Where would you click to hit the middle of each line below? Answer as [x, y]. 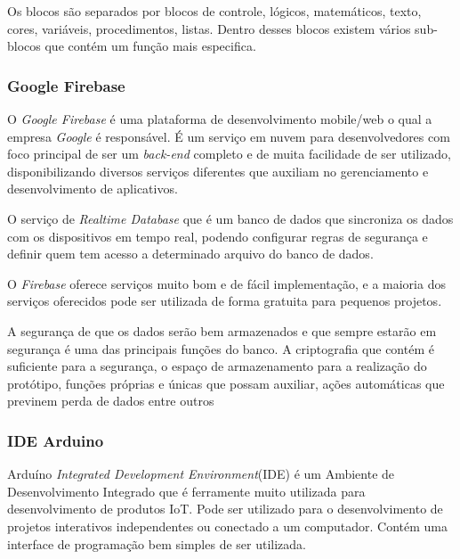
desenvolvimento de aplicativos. [93, 189]
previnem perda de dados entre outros [111, 401]
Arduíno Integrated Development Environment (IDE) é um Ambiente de [201, 474]
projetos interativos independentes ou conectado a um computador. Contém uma [228, 526]
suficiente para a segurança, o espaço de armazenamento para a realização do [217, 366]
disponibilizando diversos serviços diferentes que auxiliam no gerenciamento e [218, 171]
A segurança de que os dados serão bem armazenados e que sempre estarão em [222, 330]
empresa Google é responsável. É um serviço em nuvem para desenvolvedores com [229, 136]
